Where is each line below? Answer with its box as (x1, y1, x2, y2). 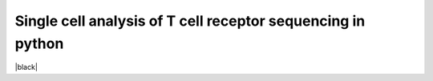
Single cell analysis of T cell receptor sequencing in (14, 12, 366, 30)
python (14, 34, 64, 52)
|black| (14, 63, 38, 72)
